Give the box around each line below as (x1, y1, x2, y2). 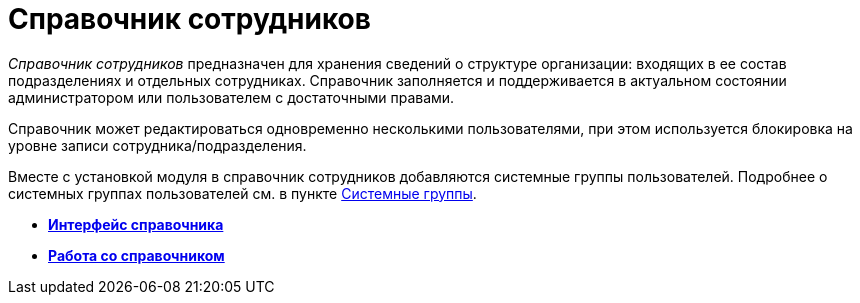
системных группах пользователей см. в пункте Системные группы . (8, 184, 477, 202)
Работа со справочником (48, 246, 225, 264)
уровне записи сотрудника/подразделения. (8, 136, 307, 154)
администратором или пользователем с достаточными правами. (8, 88, 455, 106)
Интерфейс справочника (48, 215, 224, 233)
